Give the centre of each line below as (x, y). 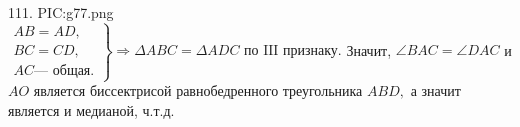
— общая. (64, 70)
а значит (435, 90)
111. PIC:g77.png (61, 12)
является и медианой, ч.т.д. (91, 109)
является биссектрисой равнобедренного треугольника (198, 90)
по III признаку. (293, 51)
